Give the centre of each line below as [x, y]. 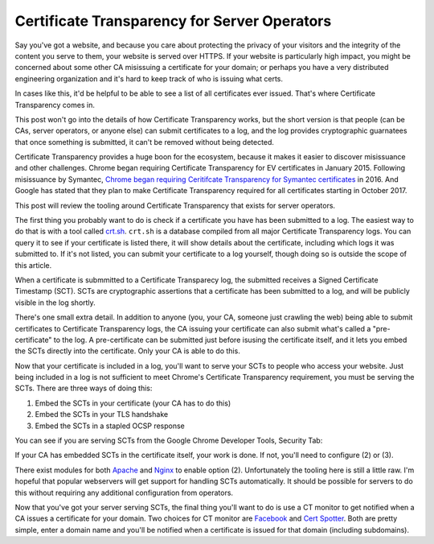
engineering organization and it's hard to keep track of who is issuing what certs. [149, 78]
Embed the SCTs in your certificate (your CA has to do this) [133, 403]
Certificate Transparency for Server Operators [173, 21]
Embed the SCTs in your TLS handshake [102, 414]
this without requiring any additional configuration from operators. [124, 492]
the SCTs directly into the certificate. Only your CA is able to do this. [127, 351]
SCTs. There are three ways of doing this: [84, 388]
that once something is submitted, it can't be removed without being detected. [145, 142]
